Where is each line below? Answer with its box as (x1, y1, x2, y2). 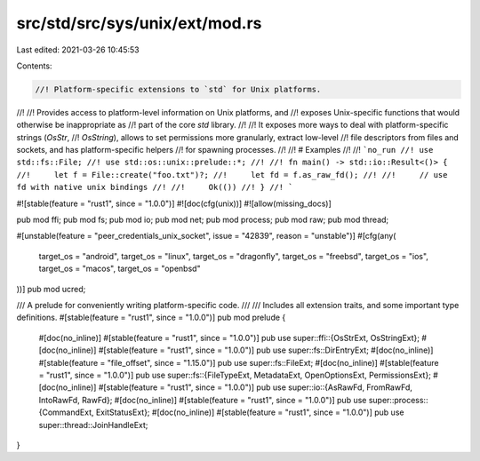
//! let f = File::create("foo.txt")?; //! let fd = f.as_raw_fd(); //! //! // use (16, 170, 448, 179)
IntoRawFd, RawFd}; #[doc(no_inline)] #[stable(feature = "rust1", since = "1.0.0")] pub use (38, 394, 367, 405)
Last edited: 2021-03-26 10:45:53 (16, 44, 140, 55)
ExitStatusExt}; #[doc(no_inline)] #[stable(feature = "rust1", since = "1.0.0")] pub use (95, 407, 404, 417)
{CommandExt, (38, 407, 94, 417)
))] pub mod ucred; (16, 283, 86, 294)
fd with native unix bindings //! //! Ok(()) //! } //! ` (16, 182, 293, 193)
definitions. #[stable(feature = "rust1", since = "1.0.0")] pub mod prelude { (16, 312, 286, 323)
